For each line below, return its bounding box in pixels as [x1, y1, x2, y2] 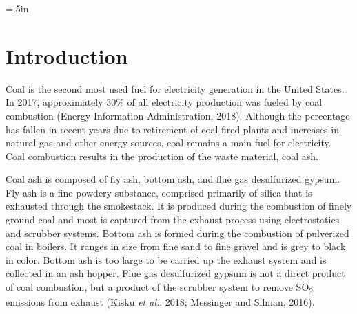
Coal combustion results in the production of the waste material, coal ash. [6, 148, 318, 163]
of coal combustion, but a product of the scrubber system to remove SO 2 [6, 280, 314, 295]
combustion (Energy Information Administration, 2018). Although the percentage [6, 108, 350, 122]
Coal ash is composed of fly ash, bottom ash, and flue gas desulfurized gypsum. [6, 172, 340, 186]
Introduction [6, 41, 128, 69]
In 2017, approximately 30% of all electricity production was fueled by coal [6, 95, 323, 109]
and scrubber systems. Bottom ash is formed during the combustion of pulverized [6, 225, 349, 240]
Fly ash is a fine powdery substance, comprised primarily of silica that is [6, 185, 312, 199]
